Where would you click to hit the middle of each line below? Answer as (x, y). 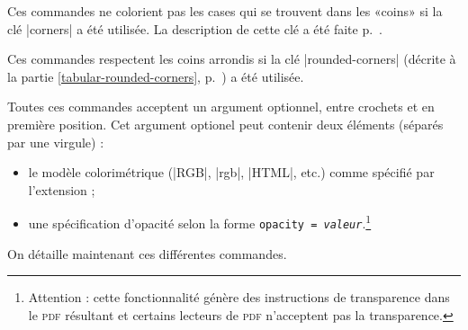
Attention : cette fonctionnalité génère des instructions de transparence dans (239, 297)
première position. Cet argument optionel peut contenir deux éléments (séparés (225, 124)
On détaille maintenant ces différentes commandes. (147, 253)
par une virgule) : (56, 142)
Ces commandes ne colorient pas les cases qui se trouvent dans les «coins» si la (225, 11)
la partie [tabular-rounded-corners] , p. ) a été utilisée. (156, 76)
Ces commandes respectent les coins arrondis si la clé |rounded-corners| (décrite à (232, 59)
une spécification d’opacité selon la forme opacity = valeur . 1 (200, 222)
